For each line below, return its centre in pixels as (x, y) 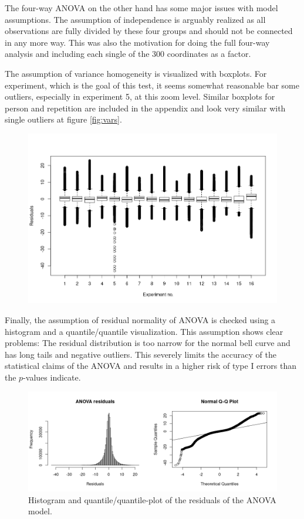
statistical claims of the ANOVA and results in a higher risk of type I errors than (151, 366)
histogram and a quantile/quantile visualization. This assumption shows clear (144, 331)
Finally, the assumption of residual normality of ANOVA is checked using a (140, 319)
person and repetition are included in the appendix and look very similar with (145, 108)
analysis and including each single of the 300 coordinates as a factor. (128, 54)
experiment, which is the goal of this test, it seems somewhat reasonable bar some (152, 85)
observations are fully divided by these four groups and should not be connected (149, 31)
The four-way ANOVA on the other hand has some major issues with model (141, 8)
